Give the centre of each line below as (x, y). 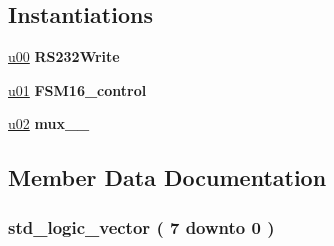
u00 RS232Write (64, 56)
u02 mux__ (49, 123)
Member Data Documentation (167, 177)
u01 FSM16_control (77, 89)
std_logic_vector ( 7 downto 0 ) (141, 226)
